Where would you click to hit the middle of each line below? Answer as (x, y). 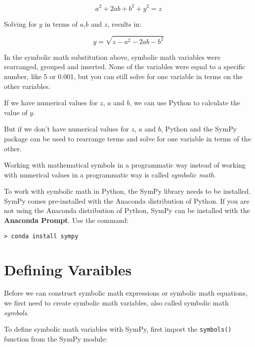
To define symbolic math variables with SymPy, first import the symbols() (118, 329)
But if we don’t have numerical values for (66, 129)
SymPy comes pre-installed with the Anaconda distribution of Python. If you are (127, 200)
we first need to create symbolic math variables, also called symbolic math (116, 303)
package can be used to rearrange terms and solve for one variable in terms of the (127, 138)
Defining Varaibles (68, 269)
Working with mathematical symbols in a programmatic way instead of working (125, 165)
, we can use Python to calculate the (185, 103)
